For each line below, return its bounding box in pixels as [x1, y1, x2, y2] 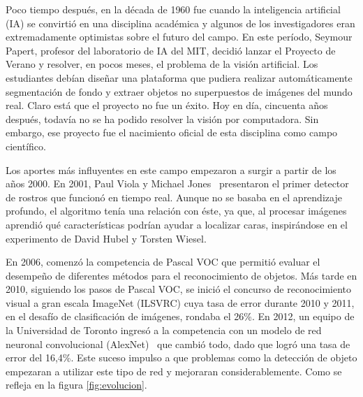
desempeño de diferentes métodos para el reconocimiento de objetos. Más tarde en [6, 268, 357, 282]
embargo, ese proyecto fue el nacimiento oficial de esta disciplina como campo [6, 125, 338, 140]
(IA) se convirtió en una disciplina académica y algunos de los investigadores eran [6, 15, 355, 30]
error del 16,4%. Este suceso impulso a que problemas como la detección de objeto [6, 350, 357, 365]
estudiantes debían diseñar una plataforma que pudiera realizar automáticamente [6, 70, 353, 85]
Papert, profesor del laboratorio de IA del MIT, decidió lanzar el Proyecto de [6, 43, 336, 57]
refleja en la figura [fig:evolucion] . [6, 377, 147, 392]
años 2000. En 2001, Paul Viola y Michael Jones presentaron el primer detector [6, 176, 349, 191]
